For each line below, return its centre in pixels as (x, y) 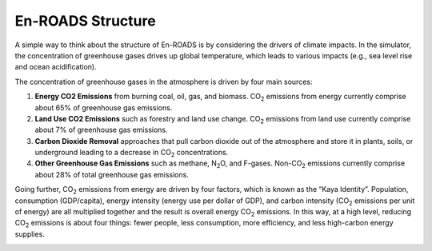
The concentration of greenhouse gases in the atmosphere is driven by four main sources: (164, 82)
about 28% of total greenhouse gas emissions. (112, 174)
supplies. (30, 234)
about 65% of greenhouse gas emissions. (104, 107)
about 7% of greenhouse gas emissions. (101, 130)
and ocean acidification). (56, 67)
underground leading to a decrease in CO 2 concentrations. (132, 153)
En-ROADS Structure (85, 21)
